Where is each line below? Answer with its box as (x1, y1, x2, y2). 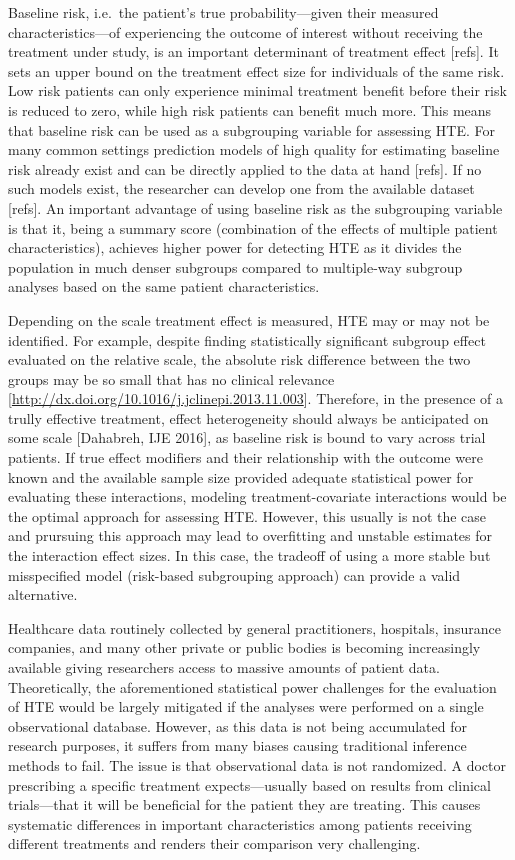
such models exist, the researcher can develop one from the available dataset (8, 178, 475, 199)
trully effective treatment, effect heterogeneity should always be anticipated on (8, 407, 489, 428)
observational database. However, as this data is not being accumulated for (8, 715, 467, 736)
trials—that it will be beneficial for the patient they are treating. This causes (8, 794, 481, 815)
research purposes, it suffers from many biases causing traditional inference (8, 735, 467, 756)
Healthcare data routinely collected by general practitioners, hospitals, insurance (8, 617, 501, 638)
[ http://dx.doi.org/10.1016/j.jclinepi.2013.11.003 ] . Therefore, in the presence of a (8, 388, 504, 409)
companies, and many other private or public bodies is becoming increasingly (8, 637, 481, 658)
